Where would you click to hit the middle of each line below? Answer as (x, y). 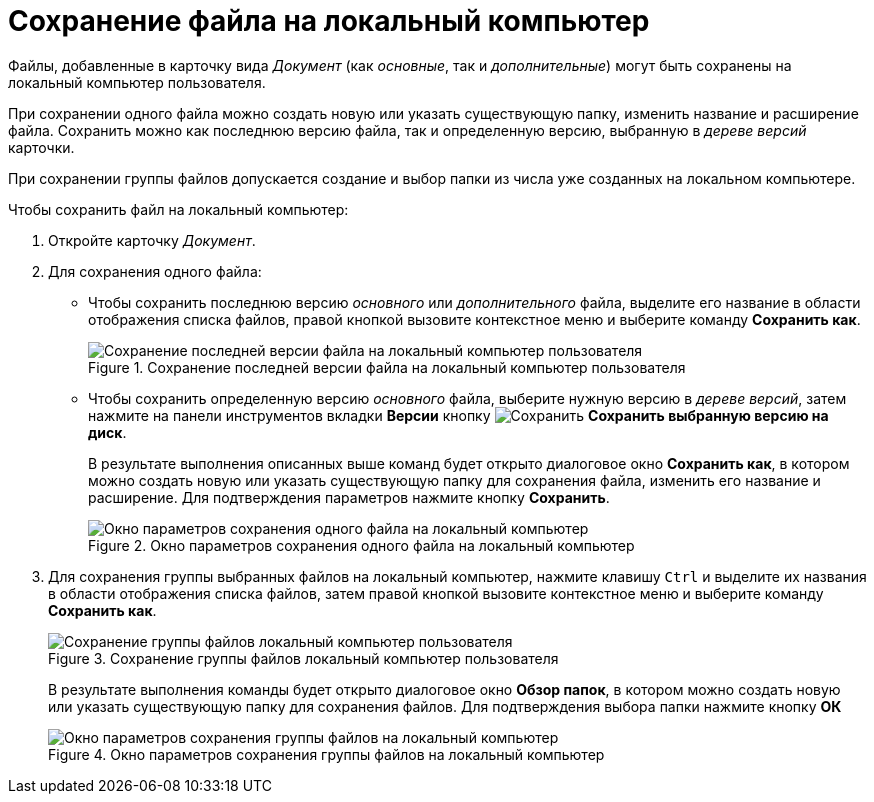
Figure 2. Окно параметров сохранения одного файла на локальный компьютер (361, 545)
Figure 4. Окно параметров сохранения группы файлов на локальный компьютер (326, 754)
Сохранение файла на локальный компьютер (329, 21)
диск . (107, 432)
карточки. (41, 147)
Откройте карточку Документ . (152, 240)
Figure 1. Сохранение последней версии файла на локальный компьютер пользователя (387, 367)
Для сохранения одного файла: (155, 271)
